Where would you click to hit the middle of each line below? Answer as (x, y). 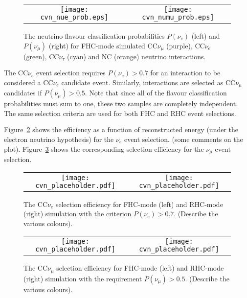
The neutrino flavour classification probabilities (94, 36)
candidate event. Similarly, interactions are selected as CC (148, 82)
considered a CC (29, 82)
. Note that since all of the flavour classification (156, 93)
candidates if (23, 93)
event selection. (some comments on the (183, 139)
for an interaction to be (185, 73)
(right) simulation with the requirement (83, 278)
